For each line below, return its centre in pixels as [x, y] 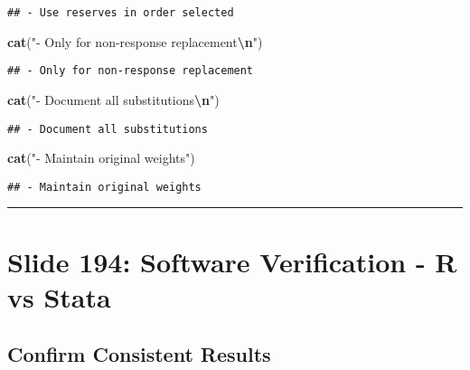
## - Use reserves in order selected [121, 13]
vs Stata [59, 296]
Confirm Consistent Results [139, 354]
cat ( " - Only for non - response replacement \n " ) [135, 41]
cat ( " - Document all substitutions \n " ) [113, 99]
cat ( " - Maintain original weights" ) [101, 158]
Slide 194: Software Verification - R [232, 261]
